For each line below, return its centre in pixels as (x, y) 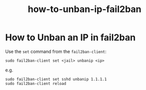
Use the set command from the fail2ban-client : (56, 51)
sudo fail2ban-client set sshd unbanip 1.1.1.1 (56, 79)
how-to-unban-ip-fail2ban (85, 9)
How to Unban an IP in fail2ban (70, 37)
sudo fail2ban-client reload (36, 83)
